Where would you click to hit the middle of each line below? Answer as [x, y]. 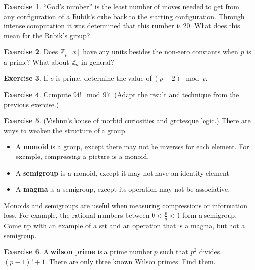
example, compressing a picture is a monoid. [82, 156]
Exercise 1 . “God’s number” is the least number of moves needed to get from [122, 6]
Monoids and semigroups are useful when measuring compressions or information [126, 205]
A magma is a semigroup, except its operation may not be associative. [123, 189]
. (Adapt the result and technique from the [175, 95]
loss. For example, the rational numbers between [77, 215]
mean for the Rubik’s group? [47, 35]
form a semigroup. [210, 215]
